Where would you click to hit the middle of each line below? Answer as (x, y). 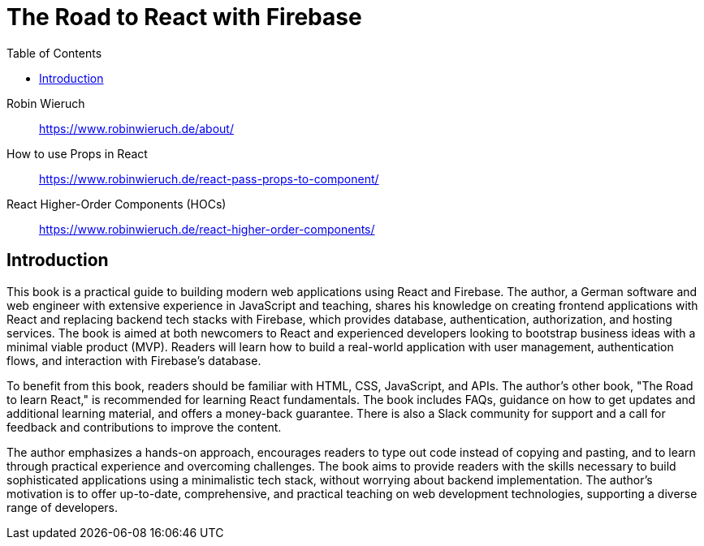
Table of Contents (54, 53)
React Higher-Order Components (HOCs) (117, 204)
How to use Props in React (77, 153)
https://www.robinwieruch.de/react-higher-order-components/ (207, 229)
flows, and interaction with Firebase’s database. (134, 360)
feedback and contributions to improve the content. (144, 427)
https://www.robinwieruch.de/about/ (136, 128)
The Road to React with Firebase (184, 17)
